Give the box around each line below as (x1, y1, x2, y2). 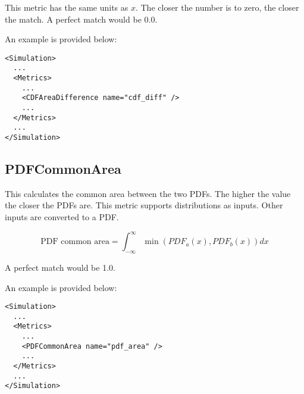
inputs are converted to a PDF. (5, 211, 119, 223)
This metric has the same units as (5, 1, 129, 13)
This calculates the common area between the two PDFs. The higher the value (5, 187, 291, 199)
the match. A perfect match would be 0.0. (5, 12, 158, 25)
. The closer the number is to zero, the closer (135, 1, 299, 13)
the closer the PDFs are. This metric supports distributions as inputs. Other (5, 199, 283, 211)
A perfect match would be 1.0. (5, 261, 115, 273)
